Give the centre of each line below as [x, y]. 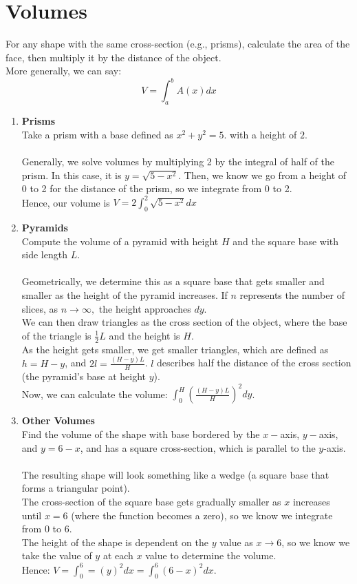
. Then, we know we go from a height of [262, 175]
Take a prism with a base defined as [97, 134]
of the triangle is [56, 335]
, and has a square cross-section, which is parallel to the [198, 447]
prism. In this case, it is [72, 175]
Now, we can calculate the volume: [95, 394]
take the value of [57, 555]
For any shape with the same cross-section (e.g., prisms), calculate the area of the [178, 44]
